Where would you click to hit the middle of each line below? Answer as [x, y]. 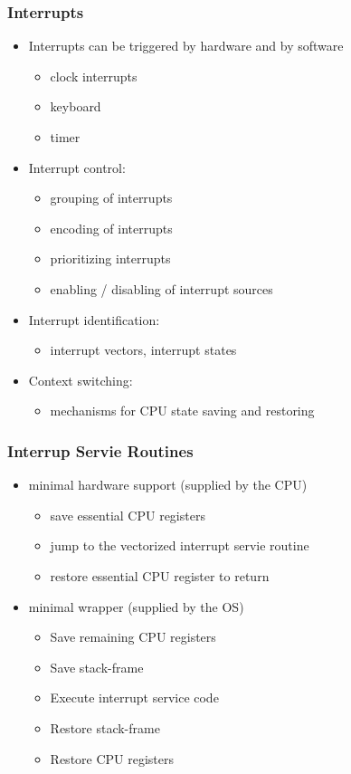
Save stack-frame [97, 667]
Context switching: [81, 380]
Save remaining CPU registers [133, 637]
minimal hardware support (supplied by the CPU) [168, 485]
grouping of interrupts [111, 198]
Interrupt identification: [94, 319]
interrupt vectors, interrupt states [143, 350]
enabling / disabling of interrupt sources [161, 288]
